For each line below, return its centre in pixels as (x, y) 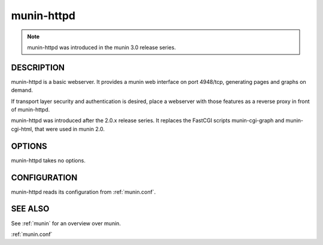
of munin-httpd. (31, 110)
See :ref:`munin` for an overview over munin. (66, 223)
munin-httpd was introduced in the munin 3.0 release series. (102, 47)
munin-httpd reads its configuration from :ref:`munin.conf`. (83, 192)
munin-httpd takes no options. (48, 160)
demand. (22, 90)
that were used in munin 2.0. (69, 129)
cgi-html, (22, 129)
